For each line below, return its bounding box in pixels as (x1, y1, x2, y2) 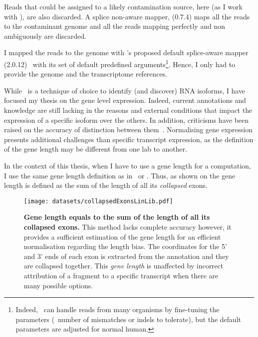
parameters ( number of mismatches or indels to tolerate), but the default (15, 314, 241, 324)
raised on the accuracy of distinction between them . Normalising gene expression (4, 124, 253, 135)
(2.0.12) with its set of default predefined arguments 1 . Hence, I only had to (4, 57, 235, 69)
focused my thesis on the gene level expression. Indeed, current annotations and (4, 95, 246, 105)
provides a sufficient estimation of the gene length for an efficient (24, 231, 221, 242)
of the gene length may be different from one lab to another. (4, 144, 188, 154)
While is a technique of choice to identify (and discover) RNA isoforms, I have (4, 85, 245, 95)
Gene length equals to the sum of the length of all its (24, 212, 210, 222)
